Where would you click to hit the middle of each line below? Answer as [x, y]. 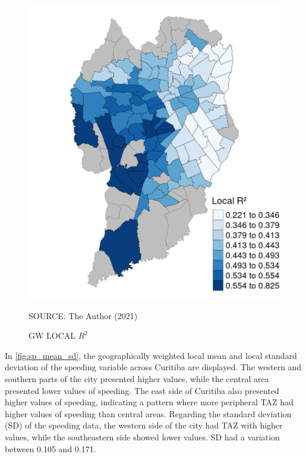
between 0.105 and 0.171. [51, 448]
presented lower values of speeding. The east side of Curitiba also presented [142, 390]
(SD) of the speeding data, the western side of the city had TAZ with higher [144, 425]
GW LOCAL [52, 335]
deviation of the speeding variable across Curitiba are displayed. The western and [153, 367]
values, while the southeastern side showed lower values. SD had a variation [142, 437]
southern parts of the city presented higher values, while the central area [137, 379]
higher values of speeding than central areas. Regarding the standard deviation [148, 413]
